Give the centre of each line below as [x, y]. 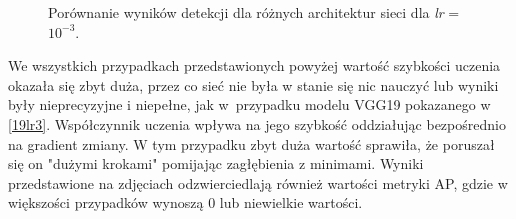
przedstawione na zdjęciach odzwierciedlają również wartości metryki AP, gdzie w [258, 182]
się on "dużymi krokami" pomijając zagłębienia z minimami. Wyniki [216, 163]
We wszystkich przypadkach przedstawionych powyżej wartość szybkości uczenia [254, 65]
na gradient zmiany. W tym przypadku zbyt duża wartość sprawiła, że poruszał [251, 143]
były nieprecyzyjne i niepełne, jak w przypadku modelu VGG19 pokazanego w [249, 104]
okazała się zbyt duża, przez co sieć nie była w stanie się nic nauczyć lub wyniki [253, 84]
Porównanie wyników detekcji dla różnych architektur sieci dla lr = [254, 12]
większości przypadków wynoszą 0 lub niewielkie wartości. [185, 202]
